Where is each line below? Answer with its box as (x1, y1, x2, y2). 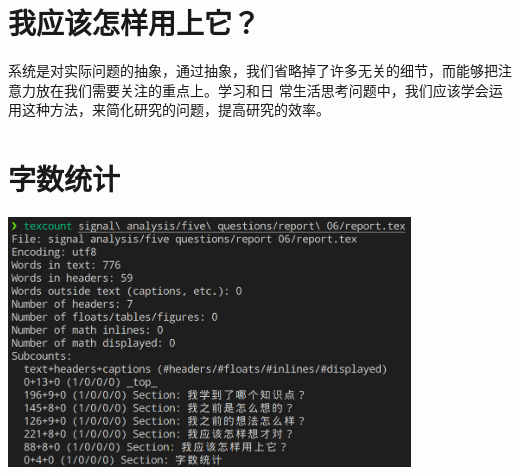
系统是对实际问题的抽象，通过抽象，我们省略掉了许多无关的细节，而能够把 (8, 60, 498, 81)
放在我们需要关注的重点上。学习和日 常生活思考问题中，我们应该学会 (35, 79, 489, 100)
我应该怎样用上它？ (8, 2, 261, 43)
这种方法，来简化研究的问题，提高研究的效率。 (21, 99, 330, 120)
